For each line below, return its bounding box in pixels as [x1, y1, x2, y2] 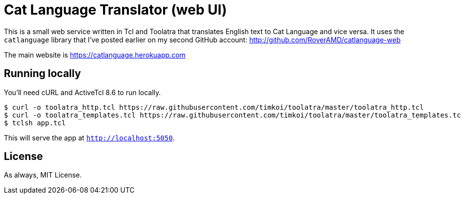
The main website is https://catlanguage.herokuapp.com [4, 50, 186, 59]
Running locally [4, 67, 81, 80]
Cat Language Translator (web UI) [4, 1, 227, 18]
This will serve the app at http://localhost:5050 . [4, 133, 175, 142]
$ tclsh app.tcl [4, 119, 66, 127]
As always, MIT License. [4, 171, 82, 179]
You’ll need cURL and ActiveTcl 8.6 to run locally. [4, 88, 161, 97]
